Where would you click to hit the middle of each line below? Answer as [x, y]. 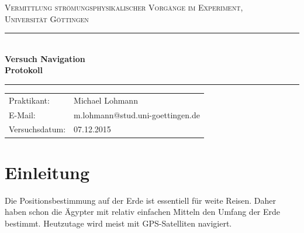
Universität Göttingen [47, 18]
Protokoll [24, 70]
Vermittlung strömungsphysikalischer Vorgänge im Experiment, [124, 7]
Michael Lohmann [106, 100]
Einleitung [47, 172]
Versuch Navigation [45, 58]
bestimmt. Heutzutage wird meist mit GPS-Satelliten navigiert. [118, 223]
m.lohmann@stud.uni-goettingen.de [137, 114]
